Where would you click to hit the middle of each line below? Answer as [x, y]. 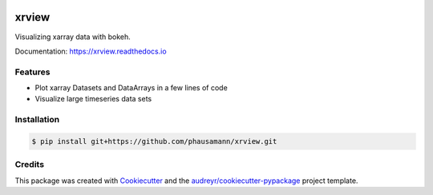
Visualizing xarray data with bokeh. [73, 37]
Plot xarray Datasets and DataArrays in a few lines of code [131, 88]
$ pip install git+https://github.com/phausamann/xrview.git [154, 141]
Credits [29, 165]
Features [32, 72]
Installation [37, 120]
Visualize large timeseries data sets [93, 99]
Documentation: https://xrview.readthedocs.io [91, 51]
